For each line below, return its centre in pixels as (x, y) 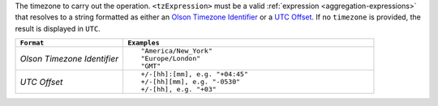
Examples (143, 43)
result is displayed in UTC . (58, 28)
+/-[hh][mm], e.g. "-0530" (191, 82)
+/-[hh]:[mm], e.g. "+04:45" (195, 74)
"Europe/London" (171, 59)
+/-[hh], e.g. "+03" (178, 89)
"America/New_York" (176, 51)
